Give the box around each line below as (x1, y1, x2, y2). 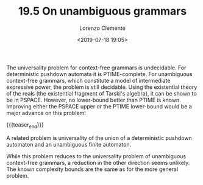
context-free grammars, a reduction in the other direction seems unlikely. (6, 159, 190, 166)
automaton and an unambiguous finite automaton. (6, 141, 132, 148)
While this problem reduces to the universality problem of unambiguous (6, 152, 187, 159)
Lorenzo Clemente (79, 24, 126, 32)
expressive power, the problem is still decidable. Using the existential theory (6, 83, 198, 91)
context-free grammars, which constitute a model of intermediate (6, 77, 171, 84)
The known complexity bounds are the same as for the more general (6, 166, 179, 173)
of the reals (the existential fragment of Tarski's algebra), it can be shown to (6, 89, 197, 97)
